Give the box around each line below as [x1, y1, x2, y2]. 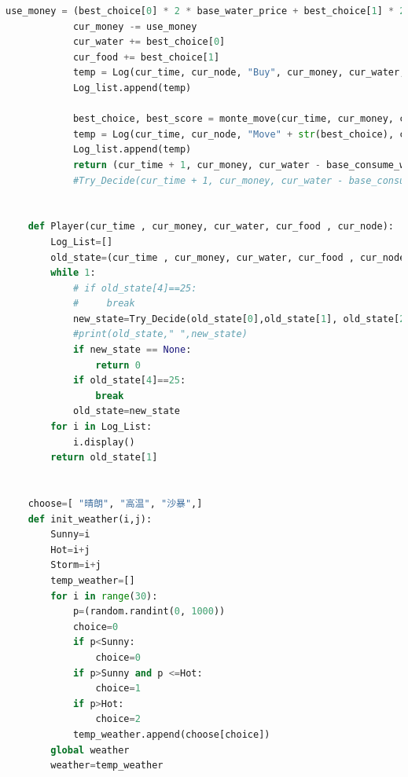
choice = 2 [95, 713, 141, 725]
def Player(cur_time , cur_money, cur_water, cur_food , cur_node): [28, 221, 394, 233]
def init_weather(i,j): [28, 513, 153, 525]
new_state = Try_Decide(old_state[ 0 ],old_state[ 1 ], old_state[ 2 [72, 313, 406, 324]
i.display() [72, 436, 135, 448]
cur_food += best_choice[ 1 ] [72, 51, 220, 63]
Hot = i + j [50, 544, 90, 555]
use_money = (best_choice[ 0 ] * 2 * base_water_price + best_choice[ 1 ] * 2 [6, 5, 406, 16]
